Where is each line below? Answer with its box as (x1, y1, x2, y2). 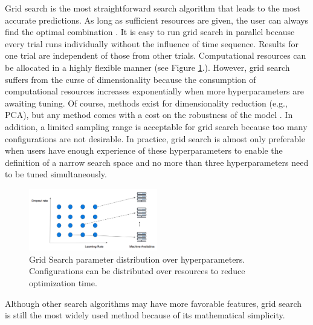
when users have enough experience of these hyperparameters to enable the (5, 144, 283, 157)
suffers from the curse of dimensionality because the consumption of (5, 73, 256, 85)
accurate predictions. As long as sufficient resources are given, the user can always (5, 13, 309, 26)
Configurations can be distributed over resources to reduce (29, 264, 245, 277)
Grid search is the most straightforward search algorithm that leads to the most (5, 2, 300, 14)
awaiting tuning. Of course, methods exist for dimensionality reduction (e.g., (5, 96, 288, 109)
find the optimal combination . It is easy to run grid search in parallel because (5, 25, 295, 38)
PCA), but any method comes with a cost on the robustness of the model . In (5, 108, 293, 121)
